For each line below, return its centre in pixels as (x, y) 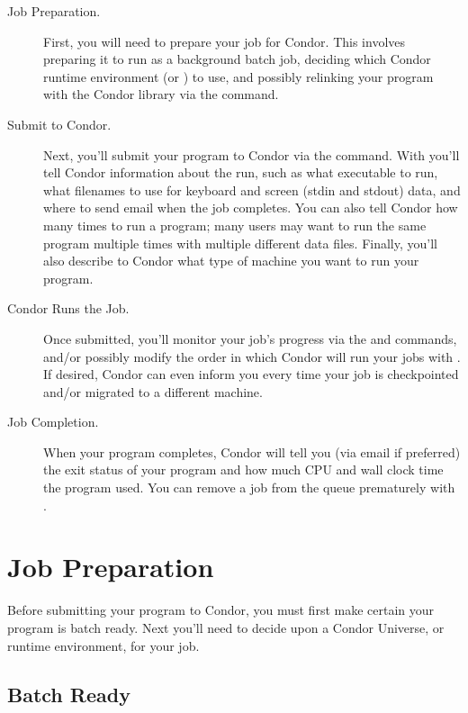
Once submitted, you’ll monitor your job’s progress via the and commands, (250, 338)
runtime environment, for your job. (103, 645)
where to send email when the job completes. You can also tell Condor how (251, 208)
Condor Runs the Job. (68, 308)
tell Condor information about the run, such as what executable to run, (241, 172)
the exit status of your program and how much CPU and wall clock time (243, 469)
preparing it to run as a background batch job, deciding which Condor (237, 59)
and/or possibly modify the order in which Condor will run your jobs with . (252, 356)
